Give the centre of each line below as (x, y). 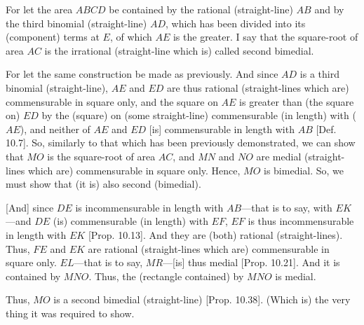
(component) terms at (53, 37)
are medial (279, 156)
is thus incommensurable (301, 221)
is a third (319, 74)
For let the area (39, 9)
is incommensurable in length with (149, 207)
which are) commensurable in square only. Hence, (134, 170)
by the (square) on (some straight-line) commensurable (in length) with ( (199, 115)
